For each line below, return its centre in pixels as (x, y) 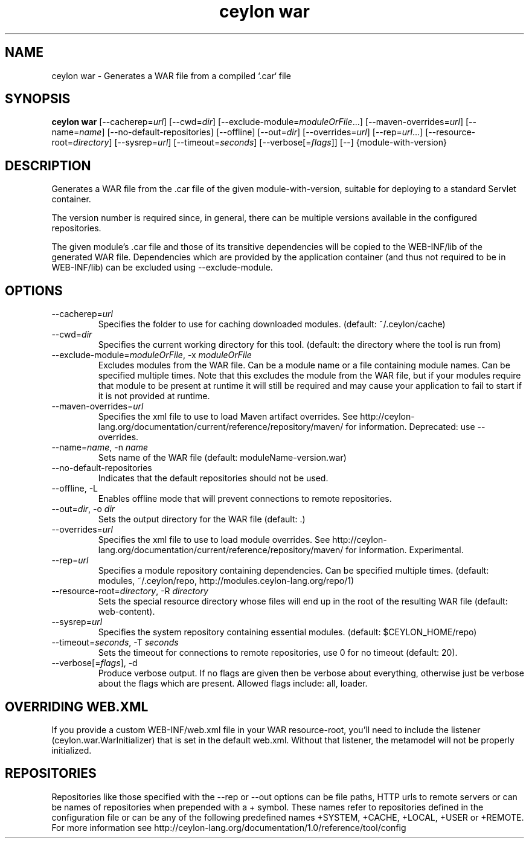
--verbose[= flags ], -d (95, 663)
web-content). (127, 612)
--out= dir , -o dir (83, 509)
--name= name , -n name (100, 447)
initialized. (72, 750)
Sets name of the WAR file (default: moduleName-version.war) (222, 458)
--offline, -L (75, 489)
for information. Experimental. (405, 550)
